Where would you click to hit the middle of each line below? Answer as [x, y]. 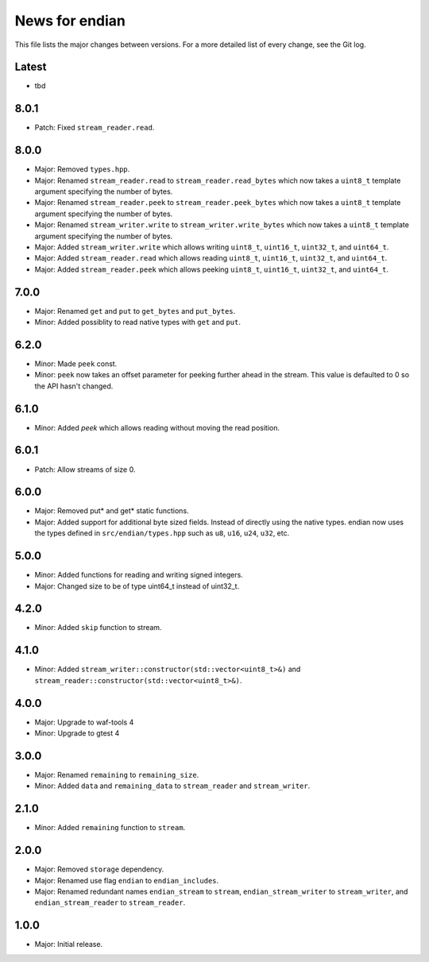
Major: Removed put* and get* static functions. [112, 511]
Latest [31, 67]
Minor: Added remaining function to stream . [110, 828]
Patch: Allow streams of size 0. [85, 469]
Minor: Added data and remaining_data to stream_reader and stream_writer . [172, 786]
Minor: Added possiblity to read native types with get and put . [138, 323]
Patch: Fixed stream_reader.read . [95, 128]
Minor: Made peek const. [76, 363]
